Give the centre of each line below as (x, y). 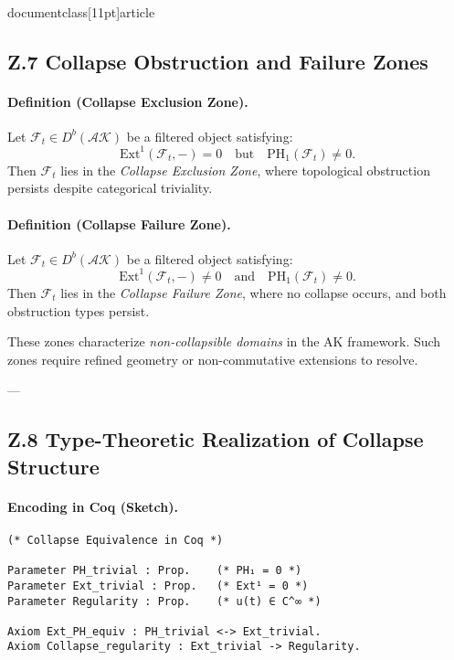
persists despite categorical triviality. (110, 188)
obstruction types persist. (79, 310)
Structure (53, 466)
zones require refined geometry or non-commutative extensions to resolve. (213, 359)
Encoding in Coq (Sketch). (93, 506)
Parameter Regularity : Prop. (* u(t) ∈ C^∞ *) (164, 601)
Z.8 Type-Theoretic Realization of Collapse (216, 439)
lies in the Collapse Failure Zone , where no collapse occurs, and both (253, 292)
